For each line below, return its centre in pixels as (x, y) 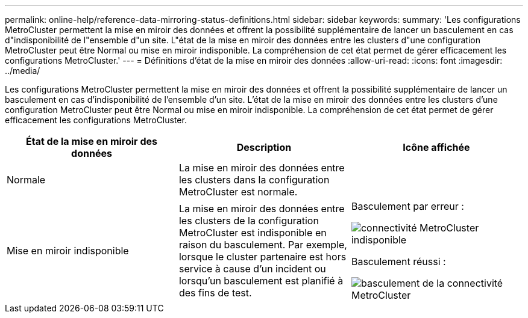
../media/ (23, 71)
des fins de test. (215, 293)
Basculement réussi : (398, 261)
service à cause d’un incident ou (252, 269)
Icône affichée (436, 147)
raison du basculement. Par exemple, (263, 245)
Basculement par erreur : (407, 206)
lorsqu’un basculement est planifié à (261, 281)
